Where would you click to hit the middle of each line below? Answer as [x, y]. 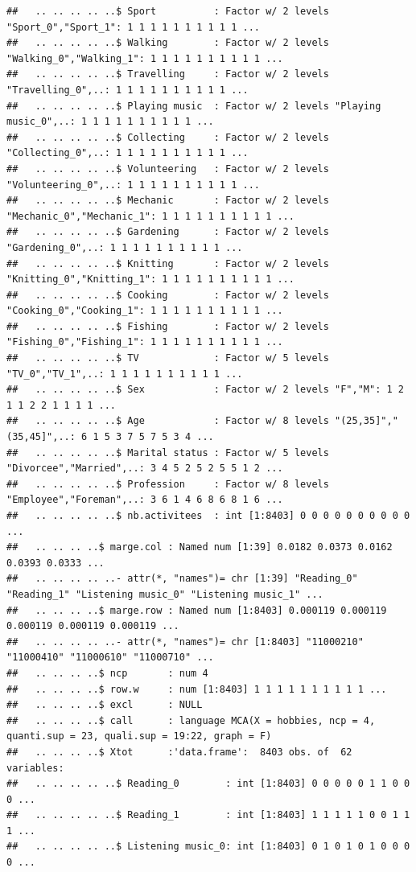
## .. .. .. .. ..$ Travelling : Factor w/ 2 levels [168, 74]
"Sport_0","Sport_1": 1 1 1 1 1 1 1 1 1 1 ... [133, 27]
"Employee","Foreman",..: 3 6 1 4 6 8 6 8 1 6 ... [145, 500]
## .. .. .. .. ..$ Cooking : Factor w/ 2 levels [168, 295]
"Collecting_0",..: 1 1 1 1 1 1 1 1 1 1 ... [128, 153]
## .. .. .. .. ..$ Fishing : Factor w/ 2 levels [168, 326]
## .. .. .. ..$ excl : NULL [105, 705]
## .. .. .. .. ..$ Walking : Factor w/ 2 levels [168, 43]
